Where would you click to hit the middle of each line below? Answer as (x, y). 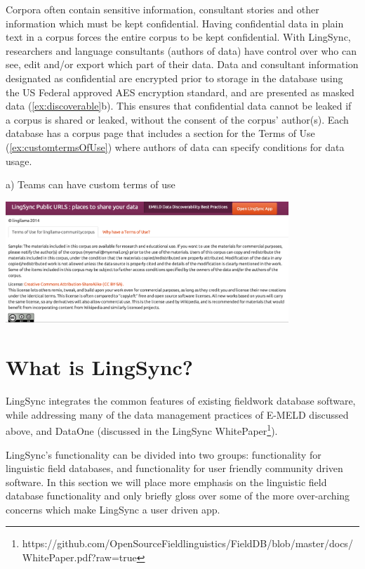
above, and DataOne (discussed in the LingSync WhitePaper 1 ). (142, 430)
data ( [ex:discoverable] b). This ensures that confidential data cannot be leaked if (179, 106)
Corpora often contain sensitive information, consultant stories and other (162, 9)
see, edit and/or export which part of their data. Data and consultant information (182, 64)
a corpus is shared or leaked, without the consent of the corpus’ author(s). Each (177, 119)
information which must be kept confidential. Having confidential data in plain (175, 23)
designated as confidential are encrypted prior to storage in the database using (174, 78)
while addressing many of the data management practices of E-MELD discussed (177, 414)
